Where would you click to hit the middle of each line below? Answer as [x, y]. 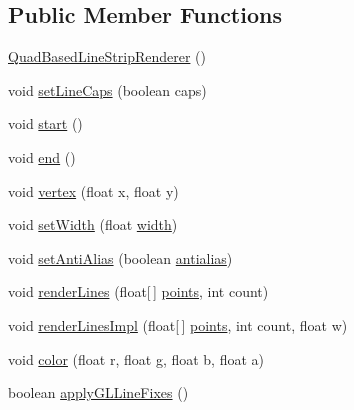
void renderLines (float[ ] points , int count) [138, 291]
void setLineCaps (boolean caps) [107, 89]
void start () [45, 123]
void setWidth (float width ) [93, 224]
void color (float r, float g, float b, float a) [136, 358]
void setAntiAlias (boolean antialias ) [120, 257]
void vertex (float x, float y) [93, 190]
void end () [42, 156]
